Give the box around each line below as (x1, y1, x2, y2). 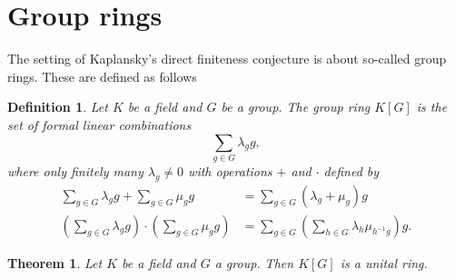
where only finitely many (7, 161, 143, 180)
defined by (323, 161, 380, 180)
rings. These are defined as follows (7, 66, 197, 85)
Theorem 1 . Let (7, 253, 103, 272)
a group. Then (214, 253, 294, 272)
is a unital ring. (340, 253, 428, 272)
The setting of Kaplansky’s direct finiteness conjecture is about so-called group (7, 49, 447, 68)
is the (416, 97, 448, 116)
